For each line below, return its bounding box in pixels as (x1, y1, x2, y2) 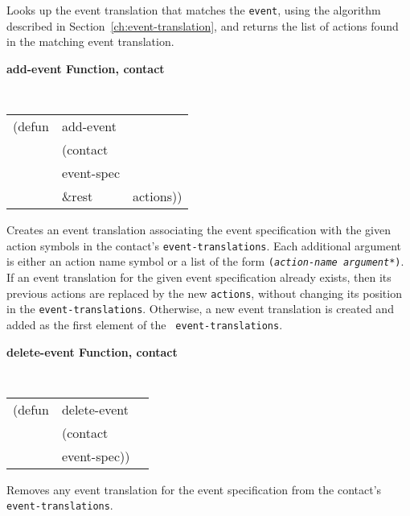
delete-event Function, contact (6, 343, 178, 360)
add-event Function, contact (6, 60, 165, 76)
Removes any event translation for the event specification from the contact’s (6, 481, 382, 497)
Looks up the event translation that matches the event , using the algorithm (6, 2, 381, 18)
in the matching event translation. (6, 33, 174, 50)
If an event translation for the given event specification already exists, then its (6, 269, 392, 285)
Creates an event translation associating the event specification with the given (6, 221, 391, 238)
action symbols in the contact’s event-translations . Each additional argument (6, 237, 401, 254)
